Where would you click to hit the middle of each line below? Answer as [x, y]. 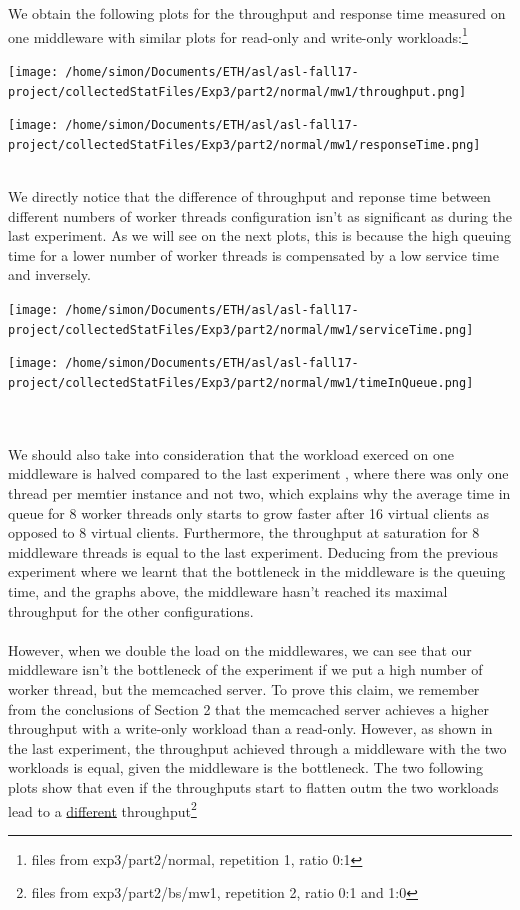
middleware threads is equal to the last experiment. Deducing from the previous [253, 551]
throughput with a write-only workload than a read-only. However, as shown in [250, 728]
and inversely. [49, 274]
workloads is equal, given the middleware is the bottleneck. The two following [246, 767]
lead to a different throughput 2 [102, 809]
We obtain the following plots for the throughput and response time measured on [257, 13]
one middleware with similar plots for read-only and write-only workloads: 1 [238, 35]
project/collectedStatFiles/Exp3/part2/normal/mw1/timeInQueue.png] [241, 383]
